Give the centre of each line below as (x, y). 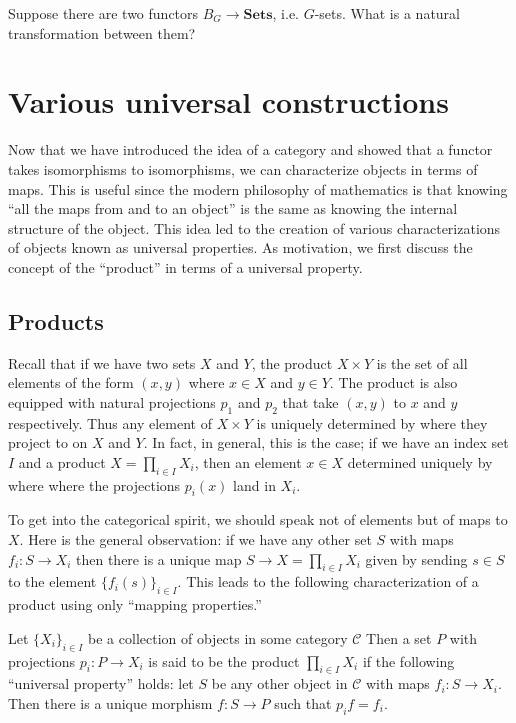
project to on (48, 442)
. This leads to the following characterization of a (328, 581)
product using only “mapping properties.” (135, 604)
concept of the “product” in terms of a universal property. (185, 266)
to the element (52, 581)
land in (254, 484)
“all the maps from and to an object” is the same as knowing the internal (233, 208)
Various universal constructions (228, 101)
